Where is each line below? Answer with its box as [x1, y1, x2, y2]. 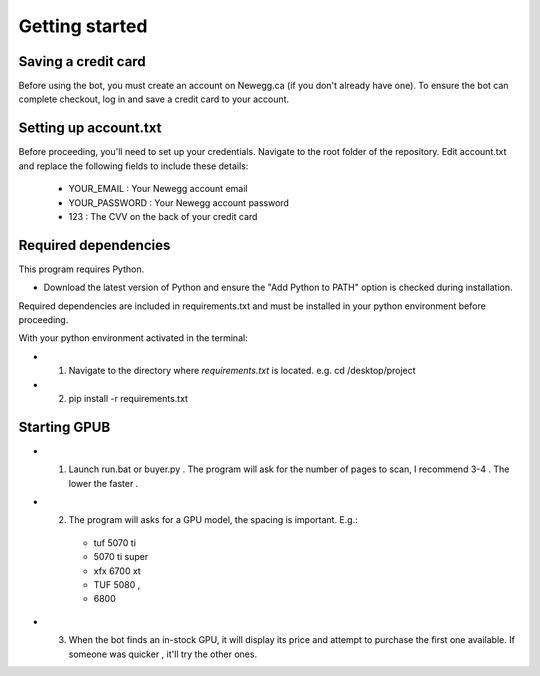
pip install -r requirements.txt [68, 392, 189, 404]
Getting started [18, 15, 148, 37]
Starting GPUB [18, 418, 111, 435]
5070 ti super [93, 551, 149, 563]
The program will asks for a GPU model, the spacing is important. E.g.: [68, 514, 359, 526]
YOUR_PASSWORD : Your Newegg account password [68, 196, 290, 209]
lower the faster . [68, 477, 139, 489]
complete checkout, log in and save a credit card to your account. [18, 93, 290, 105]
